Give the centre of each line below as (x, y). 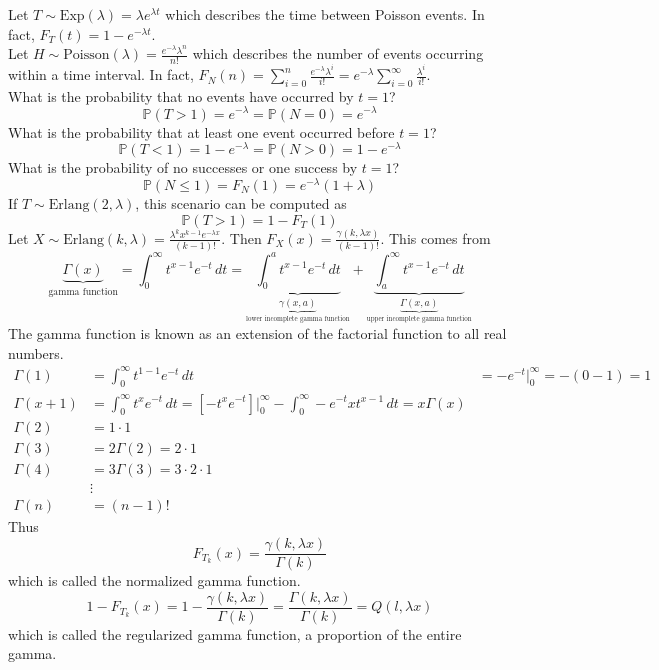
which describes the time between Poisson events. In (325, 14)
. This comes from (435, 237)
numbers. (36, 352)
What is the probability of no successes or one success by (183, 167)
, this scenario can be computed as (241, 202)
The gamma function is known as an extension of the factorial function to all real (257, 332)
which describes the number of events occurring (338, 53)
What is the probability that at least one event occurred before (201, 131)
